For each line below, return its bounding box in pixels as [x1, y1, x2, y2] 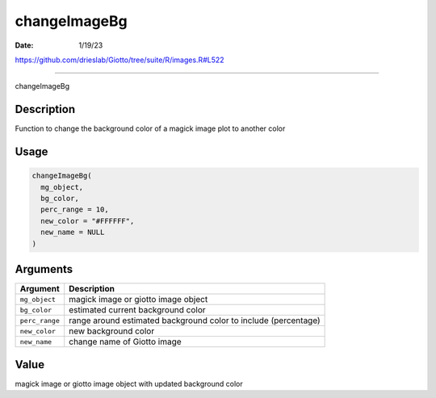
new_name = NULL [40, 228, 105, 237]
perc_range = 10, [40, 205, 109, 214]
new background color [69, 325, 155, 337]
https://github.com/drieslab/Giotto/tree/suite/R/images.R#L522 [15, 55, 225, 65]
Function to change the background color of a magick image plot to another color [15, 124, 286, 133]
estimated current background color [69, 304, 206, 316]
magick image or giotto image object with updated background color [15, 379, 243, 388]
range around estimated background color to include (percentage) [69, 315, 321, 326]
